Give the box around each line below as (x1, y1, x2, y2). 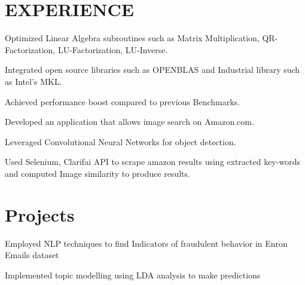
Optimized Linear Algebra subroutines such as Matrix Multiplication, (5, 32, 260, 44)
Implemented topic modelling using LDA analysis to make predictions (5, 268, 261, 281)
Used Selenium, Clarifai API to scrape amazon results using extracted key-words (5, 155, 300, 168)
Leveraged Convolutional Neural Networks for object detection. (5, 135, 236, 148)
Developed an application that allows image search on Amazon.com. (5, 115, 254, 128)
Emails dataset (5, 249, 59, 261)
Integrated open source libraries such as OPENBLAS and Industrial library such (5, 63, 300, 76)
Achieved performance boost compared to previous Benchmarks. (5, 95, 240, 108)
